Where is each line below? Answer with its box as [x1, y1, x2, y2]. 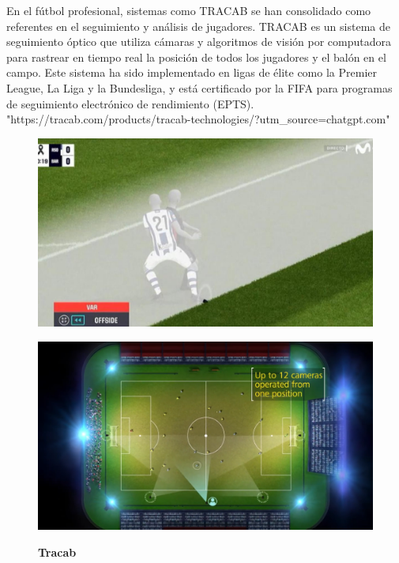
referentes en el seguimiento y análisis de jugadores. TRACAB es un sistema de [6, 17, 390, 34]
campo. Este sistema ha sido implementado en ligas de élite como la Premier [6, 64, 377, 81]
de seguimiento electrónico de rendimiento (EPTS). [6, 95, 254, 111]
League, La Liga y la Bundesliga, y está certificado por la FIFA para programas [6, 79, 393, 96]
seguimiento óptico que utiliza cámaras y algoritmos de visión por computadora [6, 33, 391, 50]
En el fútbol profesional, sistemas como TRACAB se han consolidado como [6, 2, 371, 18]
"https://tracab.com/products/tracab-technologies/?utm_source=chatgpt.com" [6, 111, 390, 127]
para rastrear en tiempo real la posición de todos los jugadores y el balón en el [6, 48, 386, 65]
